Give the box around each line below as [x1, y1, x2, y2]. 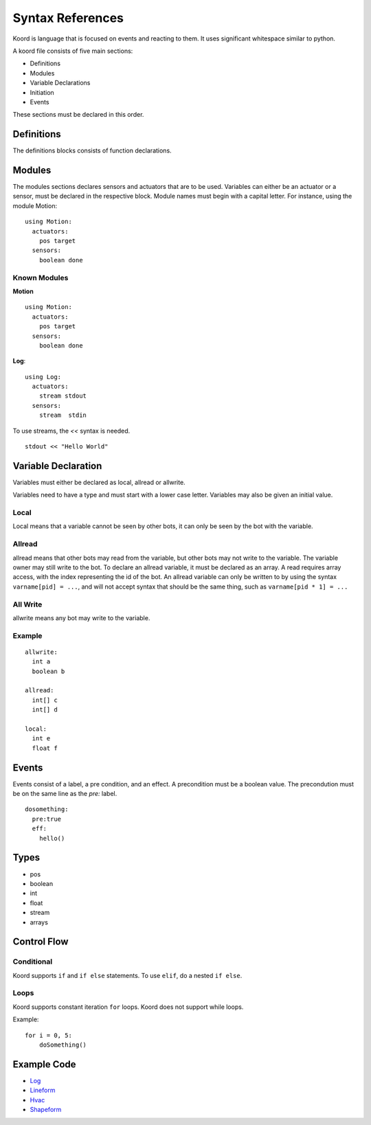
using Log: [25, 373, 62, 380]
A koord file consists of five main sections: [12, 47, 133, 55]
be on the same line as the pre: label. [12, 790, 117, 798]
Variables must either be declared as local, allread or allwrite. [12, 478, 185, 486]
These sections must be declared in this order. [12, 111, 144, 119]
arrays [30, 918, 48, 927]
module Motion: [12, 201, 58, 209]
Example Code [12, 1058, 76, 1070]
